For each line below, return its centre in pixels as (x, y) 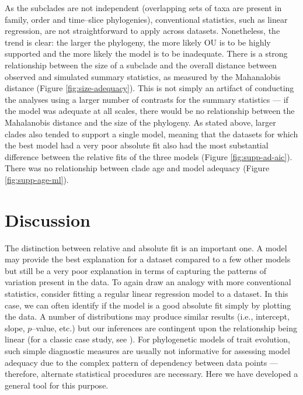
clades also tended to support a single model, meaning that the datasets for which (151, 134)
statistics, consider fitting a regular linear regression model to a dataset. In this (147, 293)
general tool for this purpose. (57, 385)
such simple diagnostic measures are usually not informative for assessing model (147, 350)
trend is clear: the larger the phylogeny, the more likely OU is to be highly (138, 42)
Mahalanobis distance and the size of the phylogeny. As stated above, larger (140, 122)
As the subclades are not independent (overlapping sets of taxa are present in (143, 8)
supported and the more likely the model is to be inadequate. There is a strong (146, 53)
